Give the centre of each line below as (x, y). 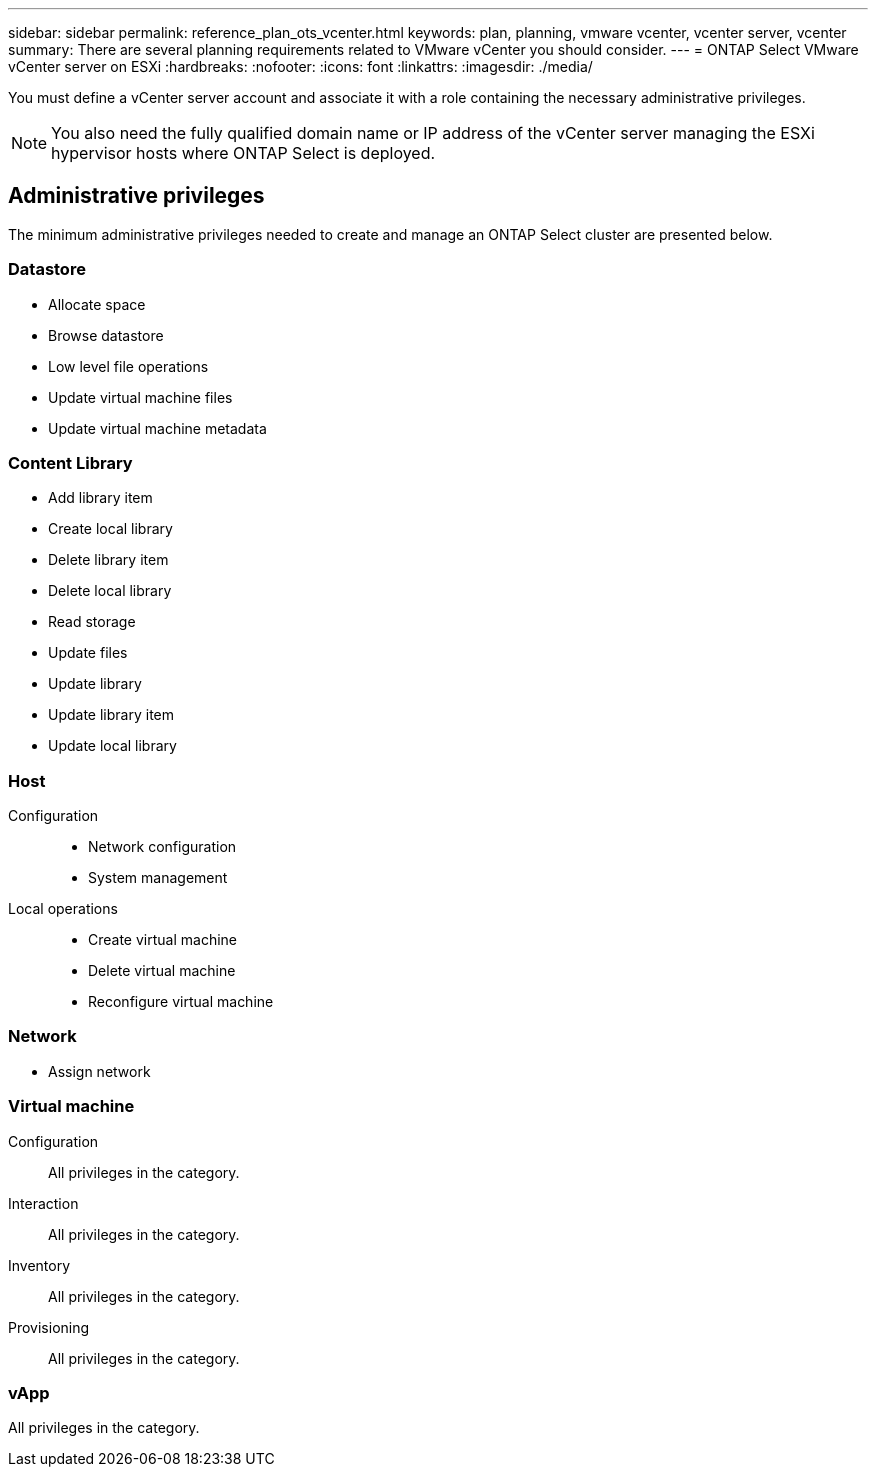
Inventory (39, 1265)
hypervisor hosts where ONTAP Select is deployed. (243, 153)
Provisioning (49, 1327)
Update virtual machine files (140, 397)
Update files (88, 653)
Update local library (112, 746)
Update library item (111, 715)
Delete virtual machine (162, 971)
